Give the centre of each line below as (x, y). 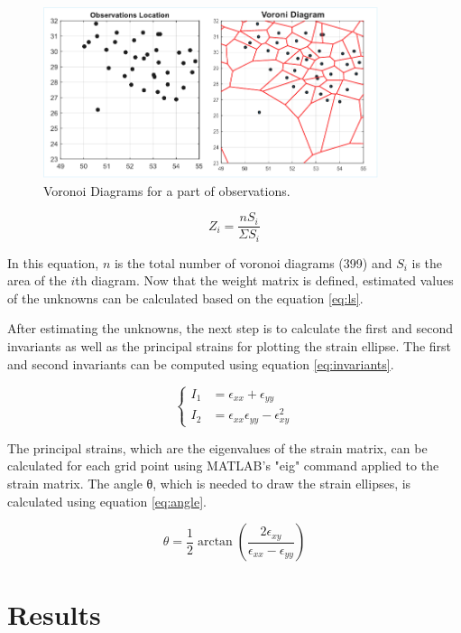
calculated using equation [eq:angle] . (107, 501)
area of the (37, 280)
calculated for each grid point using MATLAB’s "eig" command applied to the (223, 465)
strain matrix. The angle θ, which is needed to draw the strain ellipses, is (209, 483)
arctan (215, 542)
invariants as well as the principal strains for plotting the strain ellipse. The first (230, 346)
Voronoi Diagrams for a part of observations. (167, 190)
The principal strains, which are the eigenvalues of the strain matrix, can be (217, 447)
